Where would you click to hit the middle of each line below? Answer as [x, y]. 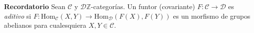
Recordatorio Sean [35, 6]
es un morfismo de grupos [212, 16]
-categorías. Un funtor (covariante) [143, 6]
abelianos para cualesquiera [45, 25]
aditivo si [18, 16]
